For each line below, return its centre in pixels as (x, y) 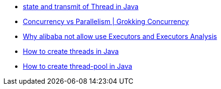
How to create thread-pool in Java (78, 66)
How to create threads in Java (71, 51)
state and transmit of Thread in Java (81, 6)
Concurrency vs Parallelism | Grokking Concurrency (106, 21)
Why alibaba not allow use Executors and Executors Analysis (120, 36)
